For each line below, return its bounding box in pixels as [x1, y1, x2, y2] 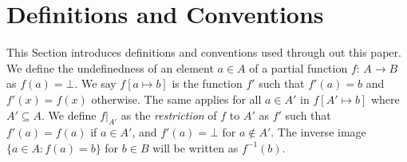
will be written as [152, 139, 239, 156]
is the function [172, 75, 243, 92]
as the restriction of [121, 106, 217, 123]
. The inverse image [271, 124, 366, 140]
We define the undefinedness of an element [6, 59, 214, 76]
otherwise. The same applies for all [91, 90, 262, 107]
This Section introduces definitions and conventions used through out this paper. [6, 44, 401, 61]
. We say [74, 75, 117, 92]
